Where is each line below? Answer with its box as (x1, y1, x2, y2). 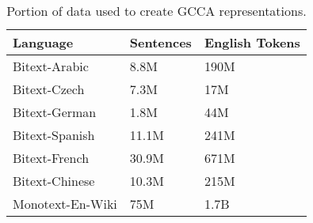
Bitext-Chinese (13, 172, 95, 190)
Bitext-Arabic (13, 57, 89, 75)
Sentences (129, 33, 192, 51)
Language (13, 33, 74, 51)
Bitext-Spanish (13, 126, 95, 144)
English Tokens (204, 33, 300, 51)
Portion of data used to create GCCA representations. (6, 2, 307, 20)
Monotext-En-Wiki (13, 195, 117, 213)
